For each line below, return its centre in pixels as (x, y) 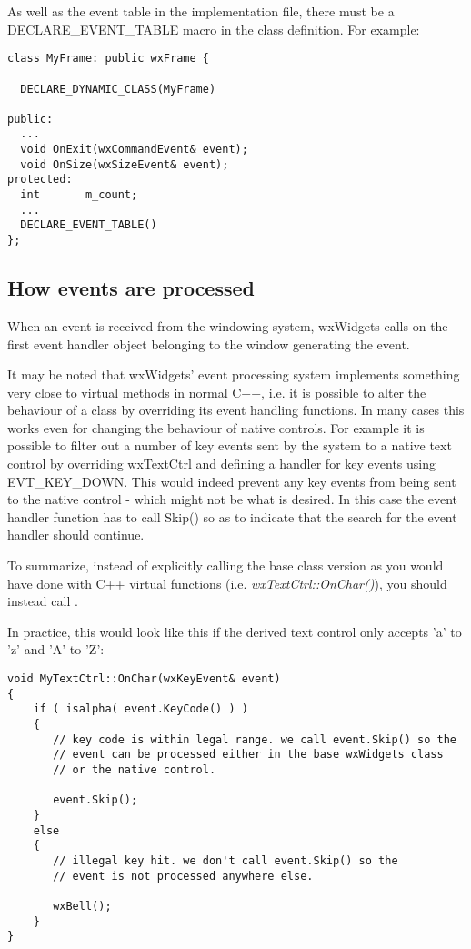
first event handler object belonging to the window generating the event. (209, 343)
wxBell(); (82, 906)
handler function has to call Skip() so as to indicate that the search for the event (232, 516)
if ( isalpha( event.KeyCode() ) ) (140, 709)
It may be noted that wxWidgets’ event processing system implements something (234, 374)
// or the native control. (135, 769)
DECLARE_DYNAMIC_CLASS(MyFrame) (118, 89)
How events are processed (131, 288)
